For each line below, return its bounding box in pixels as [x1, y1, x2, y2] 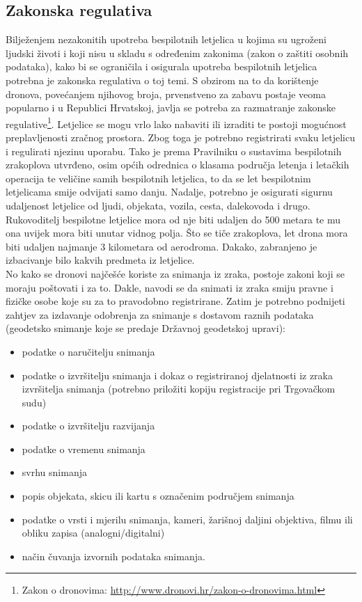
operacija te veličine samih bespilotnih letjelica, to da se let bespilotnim [6, 171, 311, 185]
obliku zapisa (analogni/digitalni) [22, 525, 165, 540]
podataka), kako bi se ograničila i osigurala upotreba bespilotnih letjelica [6, 59, 317, 74]
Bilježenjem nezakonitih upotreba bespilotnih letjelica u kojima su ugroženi [6, 32, 326, 47]
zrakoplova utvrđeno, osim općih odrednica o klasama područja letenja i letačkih [6, 157, 349, 172]
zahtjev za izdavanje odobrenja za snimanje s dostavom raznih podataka [6, 307, 314, 322]
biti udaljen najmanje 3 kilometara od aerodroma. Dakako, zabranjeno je [6, 239, 317, 253]
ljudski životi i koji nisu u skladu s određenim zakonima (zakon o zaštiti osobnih [6, 45, 349, 60]
